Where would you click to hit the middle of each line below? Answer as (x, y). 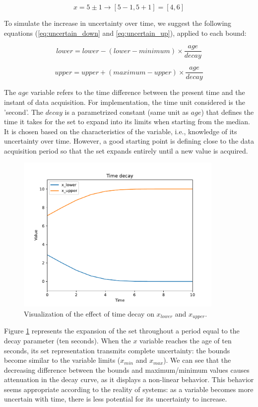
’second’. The (24, 112)
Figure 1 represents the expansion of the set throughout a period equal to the (122, 331)
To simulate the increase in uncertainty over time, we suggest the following (118, 23)
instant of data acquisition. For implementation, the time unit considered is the (125, 102)
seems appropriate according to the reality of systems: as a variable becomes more (129, 389)
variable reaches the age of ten (186, 340)
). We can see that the (197, 360)
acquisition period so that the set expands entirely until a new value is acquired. (126, 150)
